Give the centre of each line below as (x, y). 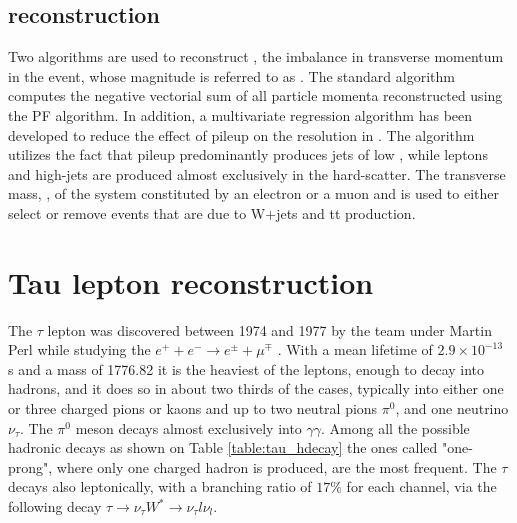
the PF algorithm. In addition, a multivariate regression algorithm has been (240, 114)
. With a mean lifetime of (355, 349)
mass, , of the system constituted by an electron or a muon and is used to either (253, 193)
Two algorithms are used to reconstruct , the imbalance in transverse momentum (256, 56)
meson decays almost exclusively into (188, 427)
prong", (30, 466)
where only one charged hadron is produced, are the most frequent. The (276, 466)
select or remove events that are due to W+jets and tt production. (212, 212)
